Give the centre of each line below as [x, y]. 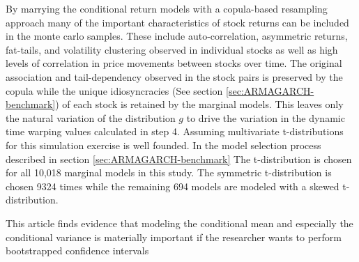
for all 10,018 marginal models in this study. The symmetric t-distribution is [169, 172]
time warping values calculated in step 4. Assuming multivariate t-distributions [175, 131]
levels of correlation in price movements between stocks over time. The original [174, 63]
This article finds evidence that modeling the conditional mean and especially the [179, 223]
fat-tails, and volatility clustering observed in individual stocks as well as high [172, 49]
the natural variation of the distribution [91, 117]
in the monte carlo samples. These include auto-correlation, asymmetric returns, [177, 36]
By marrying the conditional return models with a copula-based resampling [167, 8]
